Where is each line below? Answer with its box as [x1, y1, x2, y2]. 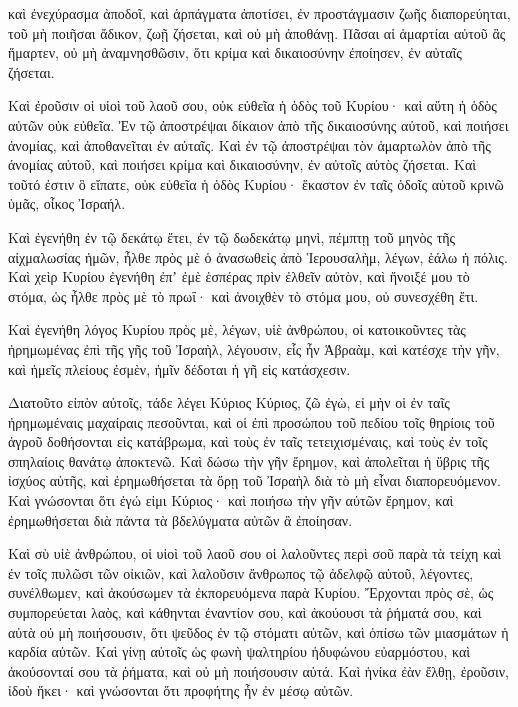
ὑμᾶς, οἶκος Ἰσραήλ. [8, 193, 126, 214]
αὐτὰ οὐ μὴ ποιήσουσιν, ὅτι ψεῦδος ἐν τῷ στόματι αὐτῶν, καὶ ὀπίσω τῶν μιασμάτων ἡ [8, 621, 509, 642]
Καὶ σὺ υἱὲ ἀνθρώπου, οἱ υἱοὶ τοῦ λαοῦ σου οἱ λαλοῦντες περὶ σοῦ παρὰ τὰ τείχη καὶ [8, 543, 502, 564]
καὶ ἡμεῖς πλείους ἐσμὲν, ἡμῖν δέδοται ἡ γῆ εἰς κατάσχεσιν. [8, 358, 351, 379]
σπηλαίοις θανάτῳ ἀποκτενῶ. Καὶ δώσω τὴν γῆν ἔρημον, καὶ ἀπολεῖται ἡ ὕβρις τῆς [8, 450, 490, 471]
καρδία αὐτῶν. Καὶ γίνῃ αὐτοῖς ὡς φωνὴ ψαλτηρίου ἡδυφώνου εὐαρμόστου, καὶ [8, 641, 470, 662]
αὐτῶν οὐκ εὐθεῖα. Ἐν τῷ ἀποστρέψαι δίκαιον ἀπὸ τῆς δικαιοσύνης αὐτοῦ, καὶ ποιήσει [8, 114, 509, 135]
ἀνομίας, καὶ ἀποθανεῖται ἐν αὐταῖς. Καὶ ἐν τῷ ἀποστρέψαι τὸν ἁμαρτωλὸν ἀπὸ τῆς [8, 134, 491, 155]
